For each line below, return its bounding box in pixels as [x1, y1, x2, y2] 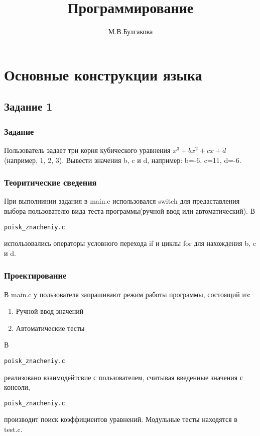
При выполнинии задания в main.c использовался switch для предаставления [4, 196, 240, 206]
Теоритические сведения [4, 176, 97, 189]
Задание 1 [4, 99, 53, 114]
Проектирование [4, 269, 67, 282]
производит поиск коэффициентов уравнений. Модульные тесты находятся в [4, 414, 237, 424]
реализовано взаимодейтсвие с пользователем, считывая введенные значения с [4, 372, 243, 382]
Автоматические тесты [16, 322, 85, 333]
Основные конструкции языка [4, 64, 202, 84]
